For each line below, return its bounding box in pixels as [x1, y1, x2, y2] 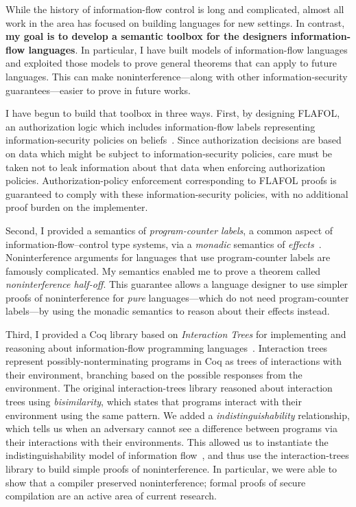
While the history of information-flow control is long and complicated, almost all [5, 2, 344, 16]
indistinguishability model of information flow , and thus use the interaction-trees [5, 448, 349, 462]
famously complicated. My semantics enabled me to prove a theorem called [5, 263, 321, 278]
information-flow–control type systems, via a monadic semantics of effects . [5, 236, 322, 251]
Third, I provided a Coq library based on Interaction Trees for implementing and [5, 327, 346, 341]
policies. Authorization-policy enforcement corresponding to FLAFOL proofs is [5, 173, 337, 188]
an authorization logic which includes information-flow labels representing [5, 119, 316, 133]
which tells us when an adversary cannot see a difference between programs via [5, 421, 337, 436]
